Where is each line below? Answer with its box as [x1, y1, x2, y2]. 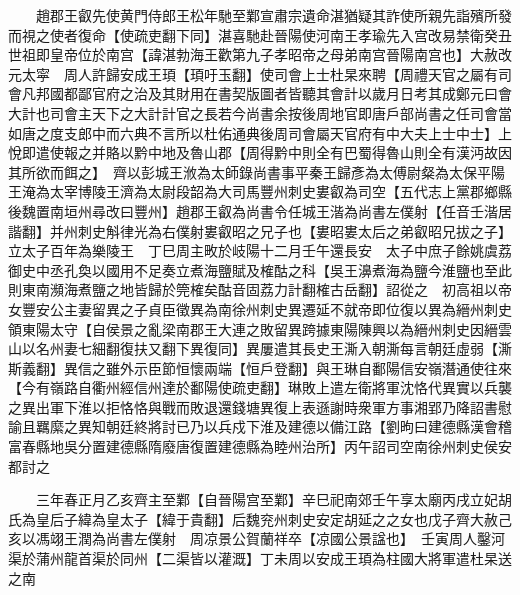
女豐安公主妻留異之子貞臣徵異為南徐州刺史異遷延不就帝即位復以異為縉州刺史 [8, 298, 512, 319]
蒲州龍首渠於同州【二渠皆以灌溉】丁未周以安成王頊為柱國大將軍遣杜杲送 [35, 548, 512, 569]
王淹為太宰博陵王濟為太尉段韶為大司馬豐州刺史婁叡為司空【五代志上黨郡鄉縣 [8, 181, 512, 202]
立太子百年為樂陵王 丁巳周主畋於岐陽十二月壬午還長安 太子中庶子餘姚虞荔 [8, 240, 512, 261]
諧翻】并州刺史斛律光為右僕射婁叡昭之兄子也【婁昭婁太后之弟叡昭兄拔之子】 [8, 220, 512, 241]
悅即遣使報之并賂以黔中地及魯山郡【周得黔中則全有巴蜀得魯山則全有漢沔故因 [8, 142, 512, 163]
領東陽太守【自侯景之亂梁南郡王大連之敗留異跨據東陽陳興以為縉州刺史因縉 [8, 318, 498, 339]
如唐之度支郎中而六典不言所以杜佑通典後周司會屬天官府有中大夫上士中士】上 [8, 122, 512, 143]
